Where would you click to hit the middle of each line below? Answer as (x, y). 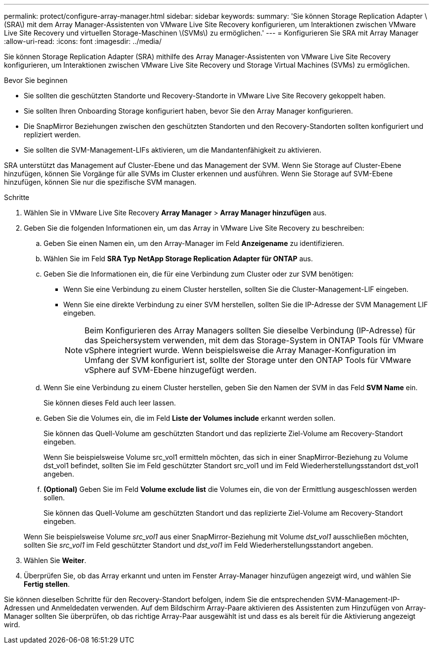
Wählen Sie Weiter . (55, 560)
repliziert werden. (52, 135)
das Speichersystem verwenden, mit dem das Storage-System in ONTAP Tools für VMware (254, 340)
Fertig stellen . (47, 584)
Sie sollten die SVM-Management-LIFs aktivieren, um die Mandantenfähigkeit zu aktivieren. (173, 150)
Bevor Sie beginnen (36, 80)
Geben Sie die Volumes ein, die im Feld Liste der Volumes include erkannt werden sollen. (190, 418)
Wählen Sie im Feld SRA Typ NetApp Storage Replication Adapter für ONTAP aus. (178, 259)
